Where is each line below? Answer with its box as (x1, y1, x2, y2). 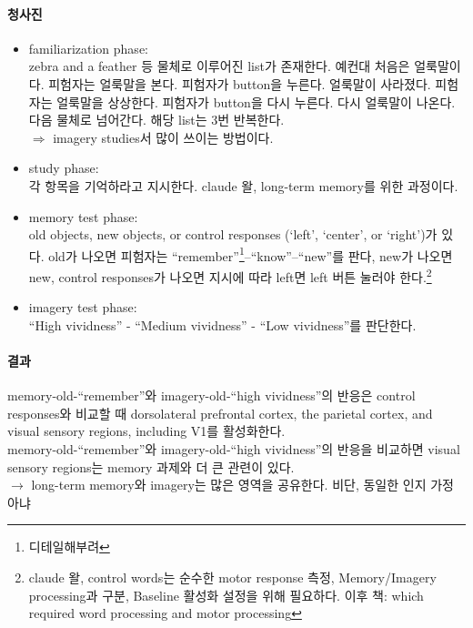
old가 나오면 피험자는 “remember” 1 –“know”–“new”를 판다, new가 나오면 (48, 243, 453, 265)
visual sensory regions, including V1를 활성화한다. (7, 421, 286, 441)
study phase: (28, 158, 99, 177)
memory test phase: (28, 207, 138, 226)
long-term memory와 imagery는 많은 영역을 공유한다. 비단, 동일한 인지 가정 (31, 475, 454, 494)
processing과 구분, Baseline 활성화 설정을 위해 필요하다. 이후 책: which (28, 585, 424, 604)
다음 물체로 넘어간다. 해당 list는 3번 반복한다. (28, 110, 285, 129)
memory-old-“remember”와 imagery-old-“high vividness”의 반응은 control (7, 386, 416, 405)
